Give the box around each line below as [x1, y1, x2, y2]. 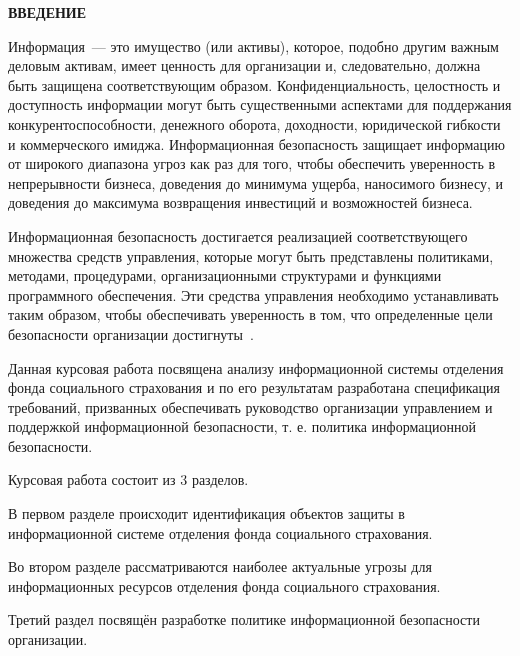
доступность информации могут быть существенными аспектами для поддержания [8, 94, 512, 115]
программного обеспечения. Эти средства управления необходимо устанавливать [8, 284, 499, 305]
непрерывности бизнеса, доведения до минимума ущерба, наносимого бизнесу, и [8, 172, 503, 193]
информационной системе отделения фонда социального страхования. [8, 522, 433, 543]
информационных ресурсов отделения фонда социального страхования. [8, 575, 441, 596]
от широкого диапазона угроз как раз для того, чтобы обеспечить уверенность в [8, 153, 496, 174]
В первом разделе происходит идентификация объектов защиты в [8, 503, 405, 524]
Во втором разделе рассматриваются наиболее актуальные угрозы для [8, 556, 432, 577]
